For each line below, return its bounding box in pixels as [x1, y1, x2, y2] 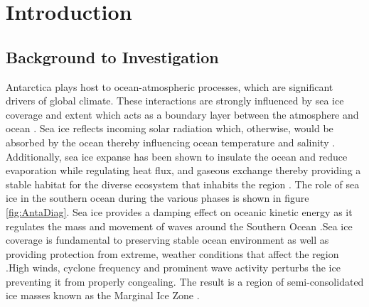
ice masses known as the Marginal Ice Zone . [6, 288, 200, 303]
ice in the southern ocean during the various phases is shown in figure [6, 190, 309, 205]
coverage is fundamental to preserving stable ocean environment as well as [6, 232, 329, 247]
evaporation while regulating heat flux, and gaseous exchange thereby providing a [6, 163, 361, 178]
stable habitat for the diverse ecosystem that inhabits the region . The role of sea [6, 176, 360, 191]
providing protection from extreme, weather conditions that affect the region [6, 246, 339, 261]
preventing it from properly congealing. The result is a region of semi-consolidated [6, 274, 364, 289]
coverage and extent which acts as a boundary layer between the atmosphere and [6, 107, 359, 122]
